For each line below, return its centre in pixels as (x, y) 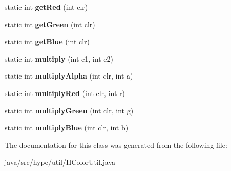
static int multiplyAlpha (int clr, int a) (69, 76)
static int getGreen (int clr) (50, 24)
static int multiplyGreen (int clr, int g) (69, 110)
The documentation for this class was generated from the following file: (116, 145)
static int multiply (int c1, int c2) (59, 58)
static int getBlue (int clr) (47, 41)
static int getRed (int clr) (46, 7)
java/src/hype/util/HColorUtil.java (60, 162)
